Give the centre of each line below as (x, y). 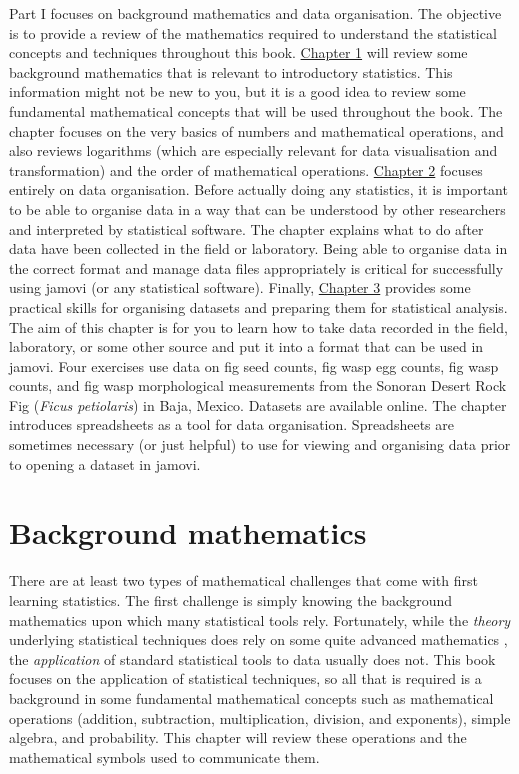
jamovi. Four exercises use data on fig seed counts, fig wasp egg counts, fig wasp (254, 365)
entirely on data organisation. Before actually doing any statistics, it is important (258, 189)
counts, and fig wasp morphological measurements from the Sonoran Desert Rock (258, 385)
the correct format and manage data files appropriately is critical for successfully (256, 267)
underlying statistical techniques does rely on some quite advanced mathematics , (258, 639)
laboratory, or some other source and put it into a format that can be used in (246, 346)
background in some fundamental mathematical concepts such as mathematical (251, 697)
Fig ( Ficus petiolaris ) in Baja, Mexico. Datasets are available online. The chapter (258, 404)
